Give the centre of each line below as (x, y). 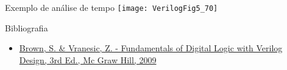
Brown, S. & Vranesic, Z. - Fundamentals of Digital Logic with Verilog (151, 48)
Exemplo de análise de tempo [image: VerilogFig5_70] (112, 7)
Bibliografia (27, 27)
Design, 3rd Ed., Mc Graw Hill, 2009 (88, 59)
